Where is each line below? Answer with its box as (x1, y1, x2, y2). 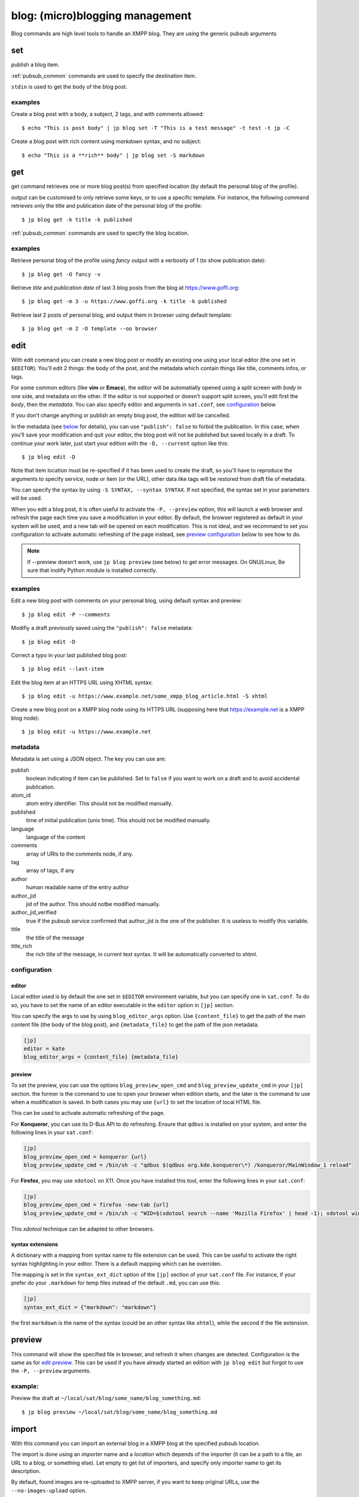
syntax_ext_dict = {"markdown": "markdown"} (23, 1304, 157, 1311)
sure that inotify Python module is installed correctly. (27, 566, 157, 574)
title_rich (11, 943, 33, 949)
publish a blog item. (11, 61, 60, 68)
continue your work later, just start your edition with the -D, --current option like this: (11, 440, 229, 447)
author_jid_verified (11, 909, 57, 916)
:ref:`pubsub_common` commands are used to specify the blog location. (11, 229, 189, 237)
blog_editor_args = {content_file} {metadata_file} (23, 1054, 179, 1060)
